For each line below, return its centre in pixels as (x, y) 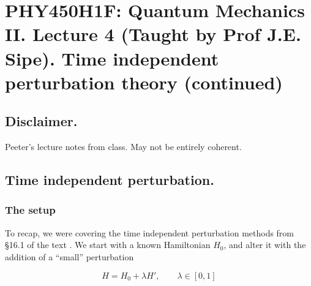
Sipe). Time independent (112, 58)
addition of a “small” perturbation (69, 256)
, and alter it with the (265, 245)
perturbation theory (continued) (144, 82)
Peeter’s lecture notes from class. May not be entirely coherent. (123, 147)
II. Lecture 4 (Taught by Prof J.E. (153, 34)
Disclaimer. (41, 121)
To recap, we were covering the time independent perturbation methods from (150, 232)
